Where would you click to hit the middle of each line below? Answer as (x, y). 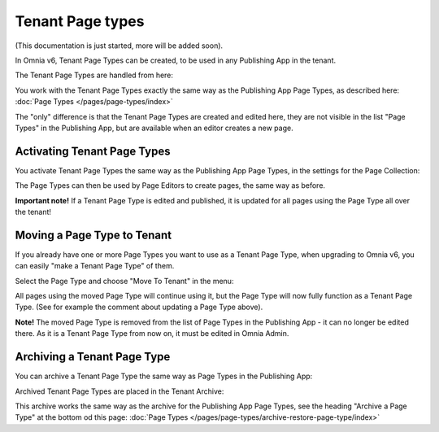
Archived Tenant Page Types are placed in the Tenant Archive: (120, 391)
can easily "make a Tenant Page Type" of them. (95, 266)
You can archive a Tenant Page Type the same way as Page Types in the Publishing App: (164, 376)
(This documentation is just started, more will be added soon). (119, 46)
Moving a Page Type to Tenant (93, 235)
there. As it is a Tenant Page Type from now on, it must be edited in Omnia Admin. (152, 334)
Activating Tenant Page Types (93, 151)
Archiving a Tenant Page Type (93, 357)
